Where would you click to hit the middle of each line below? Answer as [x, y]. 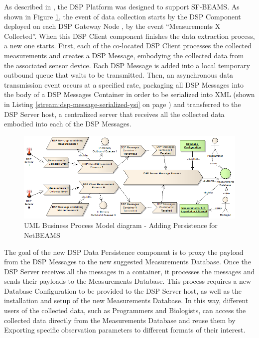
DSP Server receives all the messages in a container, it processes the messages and [129, 271]
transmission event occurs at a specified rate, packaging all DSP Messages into [124, 84]
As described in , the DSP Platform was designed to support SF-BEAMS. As [122, 6]
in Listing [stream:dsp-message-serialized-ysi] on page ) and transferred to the [123, 104]
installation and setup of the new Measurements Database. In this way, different [126, 300]
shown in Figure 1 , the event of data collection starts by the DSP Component [123, 16]
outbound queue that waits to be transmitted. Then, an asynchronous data [119, 75]
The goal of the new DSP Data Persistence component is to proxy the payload [124, 252]
